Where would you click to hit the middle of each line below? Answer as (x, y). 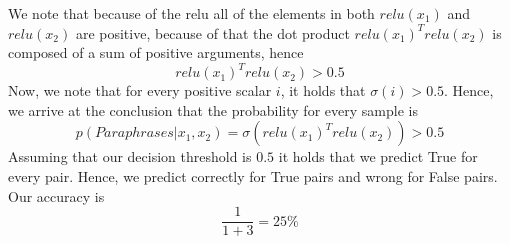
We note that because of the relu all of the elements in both (191, 13)
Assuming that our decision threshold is (130, 156)
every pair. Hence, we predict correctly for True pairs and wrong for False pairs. (253, 176)
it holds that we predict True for (378, 156)
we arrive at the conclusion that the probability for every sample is (213, 109)
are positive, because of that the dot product (212, 32)
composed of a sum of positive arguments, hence (156, 52)
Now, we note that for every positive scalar (140, 90)
